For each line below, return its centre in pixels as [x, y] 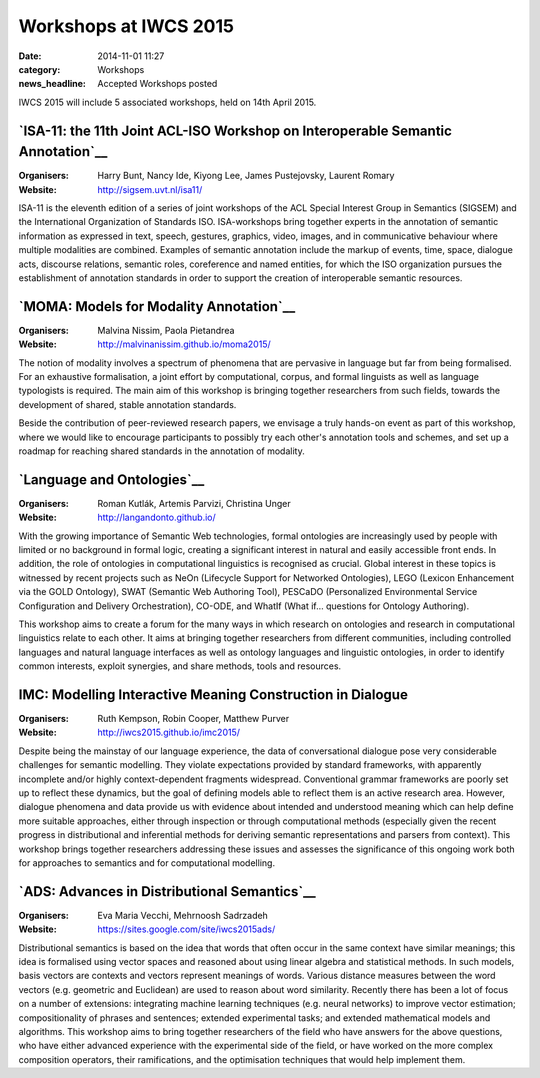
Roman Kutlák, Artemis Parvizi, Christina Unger [194, 503]
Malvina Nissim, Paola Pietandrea [166, 330]
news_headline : [52, 84]
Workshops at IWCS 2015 [126, 26]
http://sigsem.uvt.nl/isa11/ [150, 189]
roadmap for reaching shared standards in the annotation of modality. [161, 451]
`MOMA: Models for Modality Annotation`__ [157, 306]
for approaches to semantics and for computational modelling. [146, 863]
